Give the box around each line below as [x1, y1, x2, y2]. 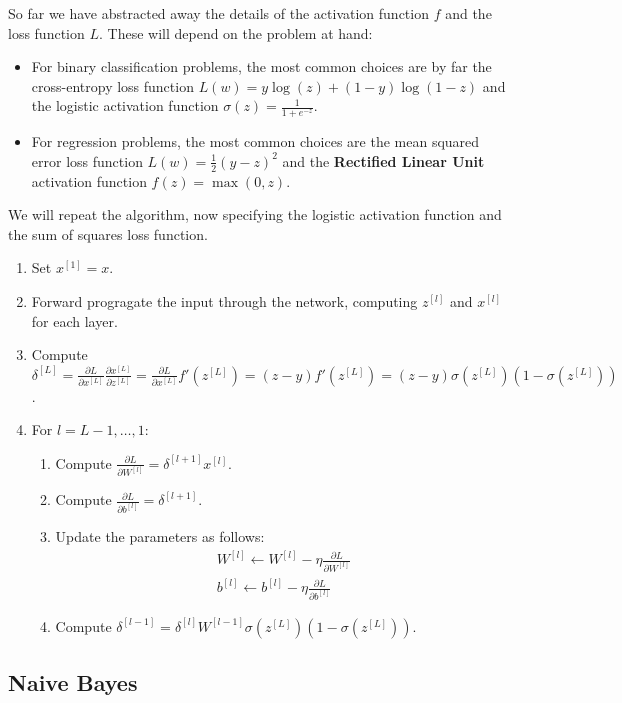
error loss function [31, 150, 143, 171]
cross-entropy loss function [31, 75, 194, 96]
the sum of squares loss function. [8, 223, 208, 244]
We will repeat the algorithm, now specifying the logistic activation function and [8, 204, 502, 225]
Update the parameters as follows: [55, 526, 265, 547]
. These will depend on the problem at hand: [99, 22, 373, 43]
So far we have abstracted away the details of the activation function [8, 3, 429, 23]
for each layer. [31, 310, 118, 331]
